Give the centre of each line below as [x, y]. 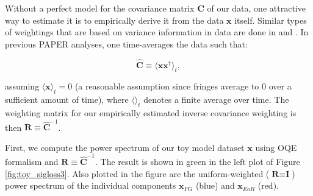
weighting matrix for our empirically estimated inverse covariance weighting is [151, 112]
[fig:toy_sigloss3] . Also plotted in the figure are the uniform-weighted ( [137, 173]
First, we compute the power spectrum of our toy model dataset [125, 147]
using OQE [276, 147]
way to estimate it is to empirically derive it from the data [114, 20]
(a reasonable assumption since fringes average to [167, 86]
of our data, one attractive [256, 8]
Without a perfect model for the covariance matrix [100, 8]
